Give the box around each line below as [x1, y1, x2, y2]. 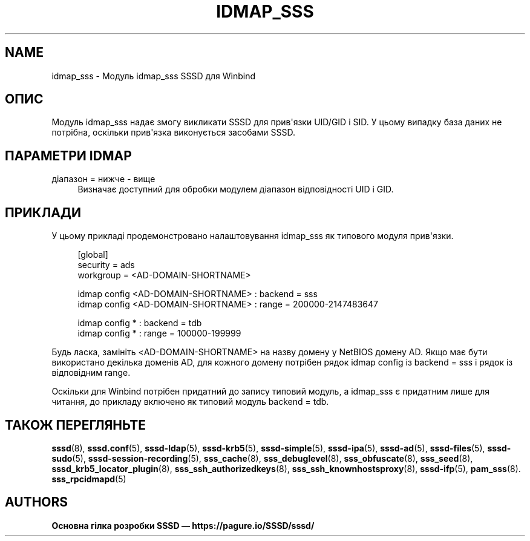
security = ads [77, 260, 135, 270]
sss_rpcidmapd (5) [51, 473, 126, 484]
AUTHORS [5, 494, 68, 510]
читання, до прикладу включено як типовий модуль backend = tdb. [51, 396, 329, 407]
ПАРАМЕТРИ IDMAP [5, 148, 132, 163]
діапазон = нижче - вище [51, 174, 155, 185]
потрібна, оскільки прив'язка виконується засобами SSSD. [51, 127, 295, 138]
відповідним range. [51, 367, 131, 378]
